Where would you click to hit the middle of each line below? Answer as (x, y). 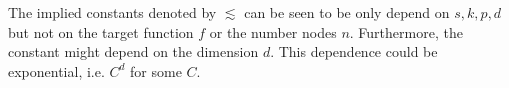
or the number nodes (273, 31)
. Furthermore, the (406, 31)
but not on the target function (101, 31)
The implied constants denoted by (112, 12)
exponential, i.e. (56, 70)
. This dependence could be (354, 51)
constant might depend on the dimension (133, 51)
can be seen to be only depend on (347, 12)
